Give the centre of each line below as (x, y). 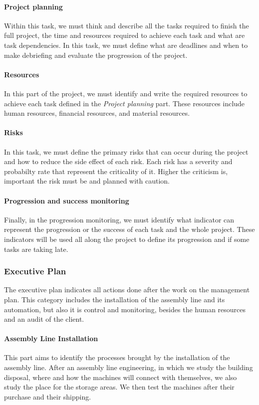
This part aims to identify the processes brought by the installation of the (117, 357)
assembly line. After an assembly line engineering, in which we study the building (129, 367)
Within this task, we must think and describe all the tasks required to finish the (127, 25)
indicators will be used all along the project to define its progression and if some (127, 239)
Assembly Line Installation (51, 338)
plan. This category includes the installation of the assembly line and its (115, 299)
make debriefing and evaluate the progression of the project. (96, 55)
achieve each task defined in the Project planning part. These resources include (125, 103)
